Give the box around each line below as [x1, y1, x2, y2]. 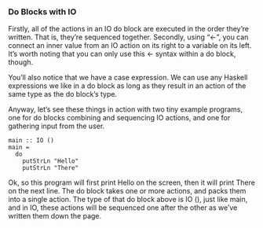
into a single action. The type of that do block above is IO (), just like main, [8, 195, 248, 204]
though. [8, 57, 34, 67]
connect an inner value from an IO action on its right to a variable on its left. [8, 41, 252, 50]
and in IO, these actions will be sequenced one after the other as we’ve [8, 203, 238, 212]
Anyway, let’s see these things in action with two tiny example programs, [8, 105, 243, 114]
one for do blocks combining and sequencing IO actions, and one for [8, 113, 231, 123]
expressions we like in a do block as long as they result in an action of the [8, 81, 247, 90]
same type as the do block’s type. [8, 90, 118, 99]
